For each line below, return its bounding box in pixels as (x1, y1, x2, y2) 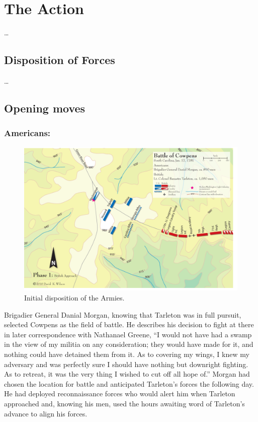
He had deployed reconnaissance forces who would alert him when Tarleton (4, 388, 235, 399)
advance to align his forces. (4, 408, 88, 418)
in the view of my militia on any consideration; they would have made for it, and (4, 339, 253, 349)
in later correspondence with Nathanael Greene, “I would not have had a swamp (4, 329, 252, 339)
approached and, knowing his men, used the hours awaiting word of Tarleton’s (4, 398, 245, 408)
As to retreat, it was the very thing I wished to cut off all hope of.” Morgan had (4, 369, 250, 379)
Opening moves (4, 100, 85, 115)
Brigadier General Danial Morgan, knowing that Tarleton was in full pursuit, (4, 309, 241, 320)
